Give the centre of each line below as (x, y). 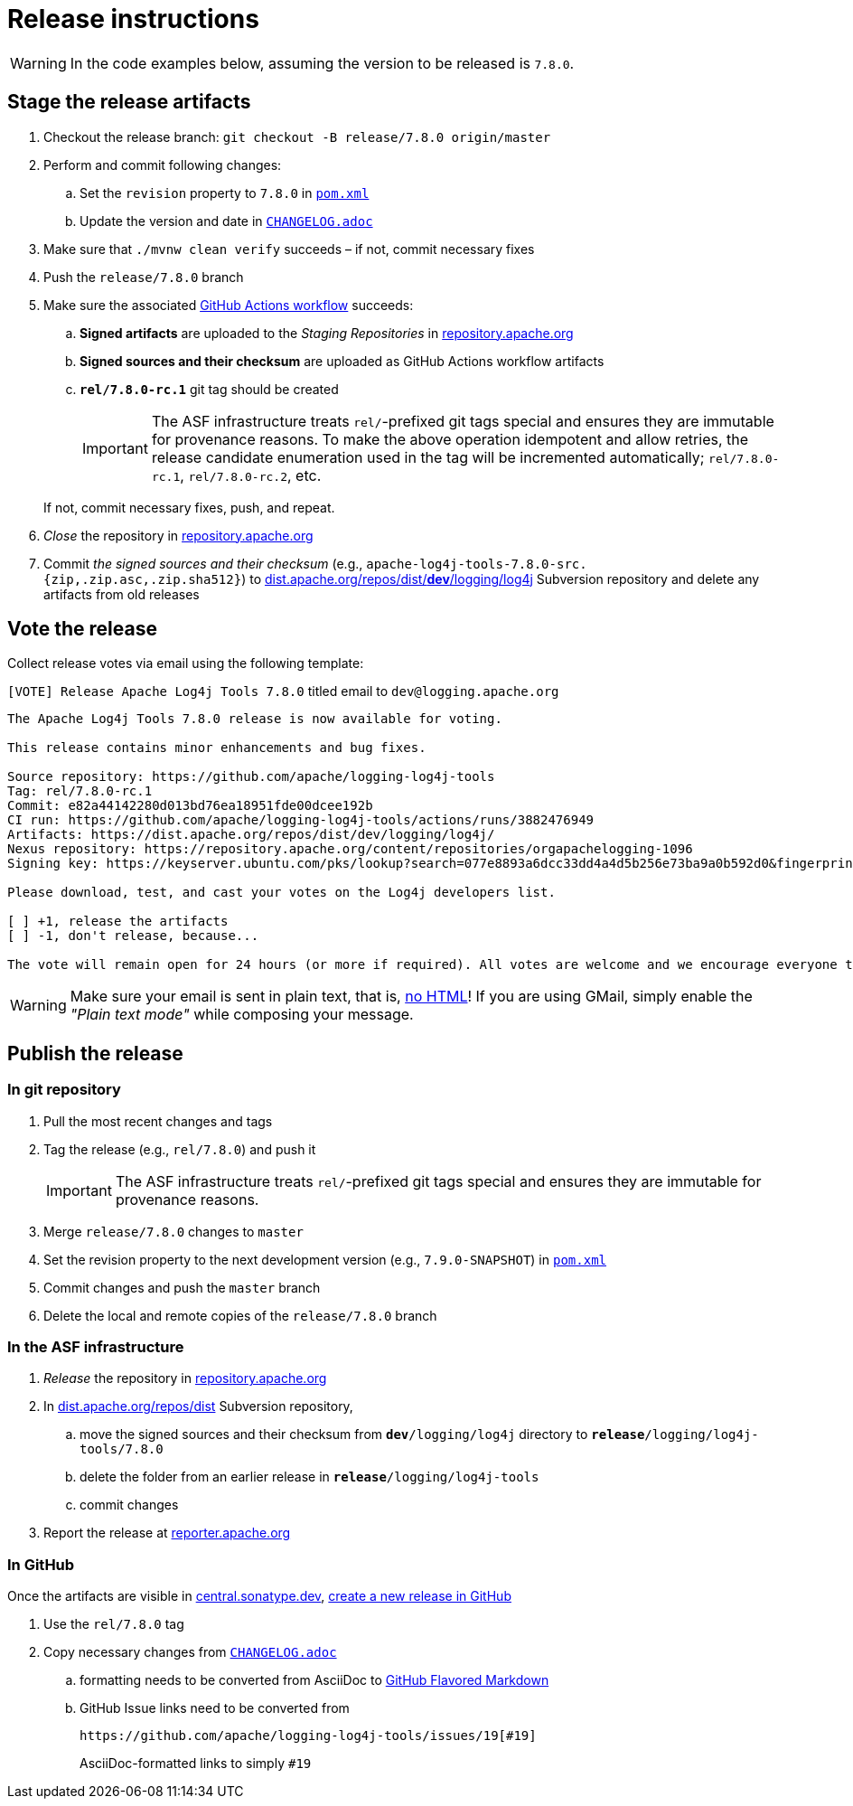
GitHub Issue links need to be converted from (215, 1708)
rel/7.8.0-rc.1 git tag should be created (209, 389)
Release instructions (133, 19)
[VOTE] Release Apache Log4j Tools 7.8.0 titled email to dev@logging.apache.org (283, 691)
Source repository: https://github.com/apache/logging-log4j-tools (251, 777)
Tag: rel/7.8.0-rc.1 (80, 791)
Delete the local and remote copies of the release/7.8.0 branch (240, 1315)
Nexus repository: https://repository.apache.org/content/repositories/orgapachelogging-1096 (350, 849)
